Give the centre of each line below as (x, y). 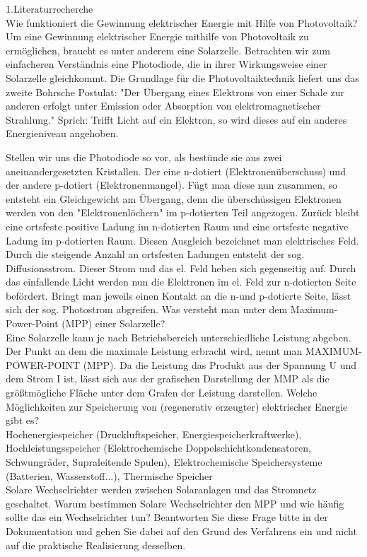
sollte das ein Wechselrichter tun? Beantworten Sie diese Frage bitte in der (167, 517)
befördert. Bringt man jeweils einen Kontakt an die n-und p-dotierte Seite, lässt (179, 295)
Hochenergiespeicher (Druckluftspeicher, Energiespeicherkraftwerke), (154, 434)
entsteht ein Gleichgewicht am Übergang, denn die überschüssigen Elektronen (174, 198)
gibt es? (23, 420)
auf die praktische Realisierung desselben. (96, 545)
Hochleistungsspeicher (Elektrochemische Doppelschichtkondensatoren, (158, 448)
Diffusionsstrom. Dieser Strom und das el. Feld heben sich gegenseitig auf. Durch (181, 268)
